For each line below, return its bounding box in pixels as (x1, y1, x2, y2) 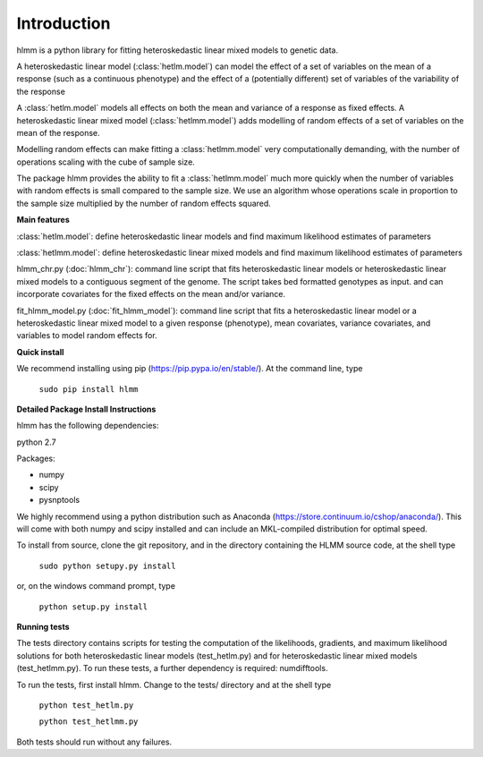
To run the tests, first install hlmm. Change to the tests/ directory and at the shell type (16, 679, 332, 690)
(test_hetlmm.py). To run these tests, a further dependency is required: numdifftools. (16, 663, 328, 674)
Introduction (16, 13, 111, 33)
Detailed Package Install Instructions (16, 404, 157, 414)
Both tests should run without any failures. (16, 736, 173, 747)
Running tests (16, 622, 71, 632)
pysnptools (38, 495, 80, 506)
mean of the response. (16, 127, 100, 138)
